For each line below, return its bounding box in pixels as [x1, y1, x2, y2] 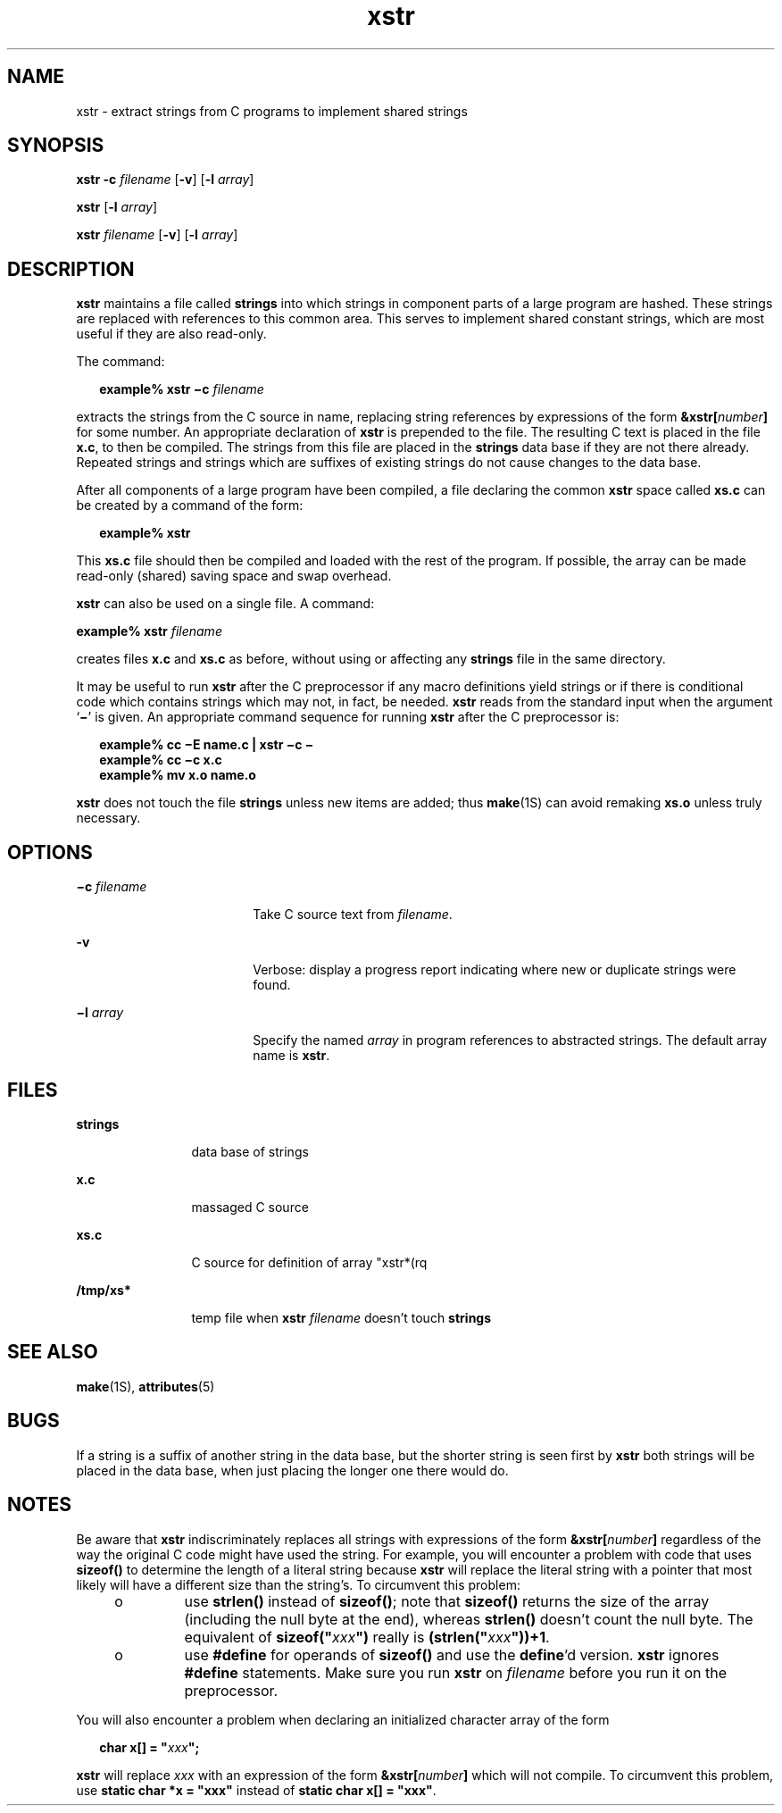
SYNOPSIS [7, 134, 104, 157]
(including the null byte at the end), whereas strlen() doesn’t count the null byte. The [184, 1609, 753, 1628]
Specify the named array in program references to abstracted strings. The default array [253, 1032, 768, 1049]
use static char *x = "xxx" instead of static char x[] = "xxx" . [76, 1782, 437, 1798]
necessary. [76, 810, 141, 826]
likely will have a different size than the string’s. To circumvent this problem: [76, 1576, 520, 1592]
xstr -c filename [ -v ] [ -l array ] [76, 171, 254, 188]
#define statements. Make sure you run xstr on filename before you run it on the [184, 1663, 728, 1682]
